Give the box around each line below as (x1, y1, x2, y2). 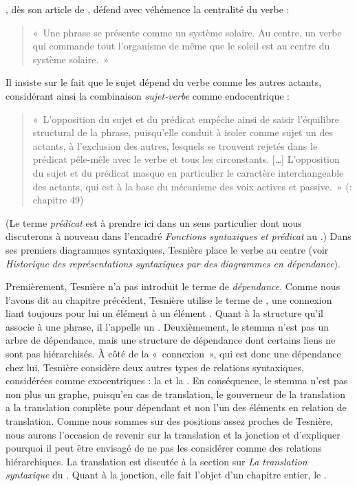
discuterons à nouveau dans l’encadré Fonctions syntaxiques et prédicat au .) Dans (6, 229, 351, 243)
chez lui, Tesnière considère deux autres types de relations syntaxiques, (6, 360, 304, 374)
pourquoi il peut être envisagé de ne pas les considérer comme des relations (6, 441, 322, 455)
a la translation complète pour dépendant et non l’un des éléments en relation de (6, 400, 347, 415)
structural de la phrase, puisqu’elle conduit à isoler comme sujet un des (32, 125, 333, 140)
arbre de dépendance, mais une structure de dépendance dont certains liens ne (6, 333, 336, 347)
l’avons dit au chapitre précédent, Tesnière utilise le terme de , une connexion (6, 292, 332, 307)
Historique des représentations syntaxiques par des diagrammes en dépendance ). (6, 256, 340, 270)
